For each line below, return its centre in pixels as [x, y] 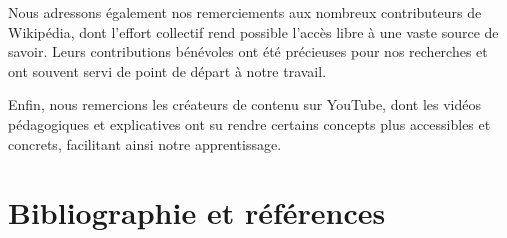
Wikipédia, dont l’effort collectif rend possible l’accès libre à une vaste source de [253, 31]
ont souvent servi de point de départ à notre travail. [167, 70]
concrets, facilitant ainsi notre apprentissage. [145, 143]
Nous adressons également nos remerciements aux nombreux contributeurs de [245, 12]
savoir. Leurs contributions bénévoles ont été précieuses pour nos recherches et [248, 51]
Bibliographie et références [197, 212]
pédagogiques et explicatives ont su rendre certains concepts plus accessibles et [249, 123]
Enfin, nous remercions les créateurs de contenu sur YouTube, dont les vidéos [245, 104]
